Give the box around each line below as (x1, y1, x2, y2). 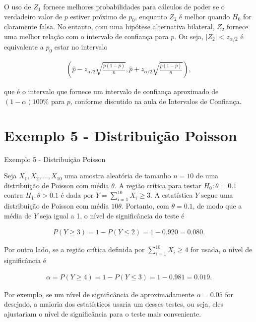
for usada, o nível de (191, 244, 253, 255)
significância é (4, 255, 46, 266)
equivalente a (4, 42, 44, 52)
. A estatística (150, 190, 193, 200)
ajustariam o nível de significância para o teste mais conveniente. (4, 308, 201, 319)
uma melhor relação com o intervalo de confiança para (4, 31, 169, 41)
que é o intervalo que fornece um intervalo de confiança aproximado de (4, 86, 219, 97)
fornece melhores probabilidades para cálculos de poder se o (43, 1, 225, 11)
